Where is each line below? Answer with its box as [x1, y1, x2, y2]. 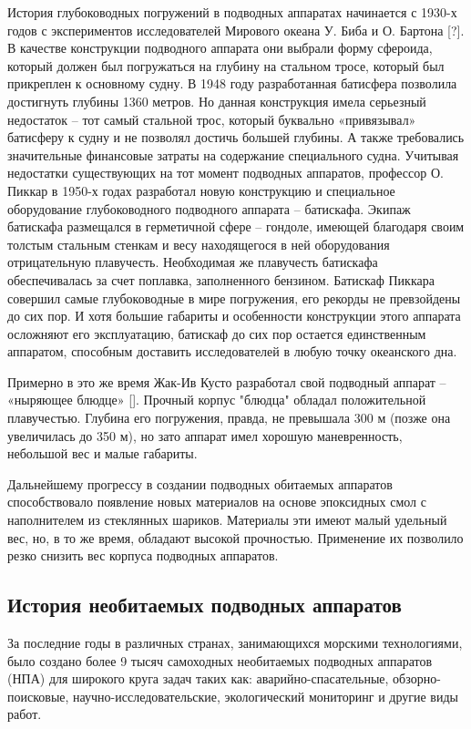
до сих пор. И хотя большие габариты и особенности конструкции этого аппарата [7, 306, 461, 325]
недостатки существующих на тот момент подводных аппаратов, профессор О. [7, 163, 444, 182]
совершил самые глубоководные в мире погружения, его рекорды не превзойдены [7, 288, 461, 307]
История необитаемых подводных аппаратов [7, 590, 402, 619]
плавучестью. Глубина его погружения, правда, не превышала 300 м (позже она [7, 408, 451, 427]
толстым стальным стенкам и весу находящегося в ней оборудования [7, 234, 390, 253]
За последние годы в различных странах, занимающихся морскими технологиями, [7, 633, 463, 652]
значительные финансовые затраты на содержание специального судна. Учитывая [7, 145, 459, 164]
